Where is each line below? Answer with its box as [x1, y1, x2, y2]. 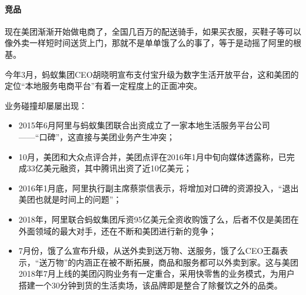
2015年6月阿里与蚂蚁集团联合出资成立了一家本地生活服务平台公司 [18, 119, 270, 131]
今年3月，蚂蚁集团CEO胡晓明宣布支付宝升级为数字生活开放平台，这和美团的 [5, 68, 299, 80]
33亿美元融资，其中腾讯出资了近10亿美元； [26, 162, 192, 174]
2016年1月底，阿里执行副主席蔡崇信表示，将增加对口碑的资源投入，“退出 [18, 181, 299, 194]
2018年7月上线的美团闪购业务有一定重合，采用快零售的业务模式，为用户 [18, 267, 295, 280]
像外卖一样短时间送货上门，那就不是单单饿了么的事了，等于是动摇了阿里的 [5, 37, 293, 49]
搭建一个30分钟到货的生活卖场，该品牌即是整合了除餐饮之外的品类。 [18, 279, 282, 291]
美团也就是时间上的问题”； [18, 193, 122, 205]
